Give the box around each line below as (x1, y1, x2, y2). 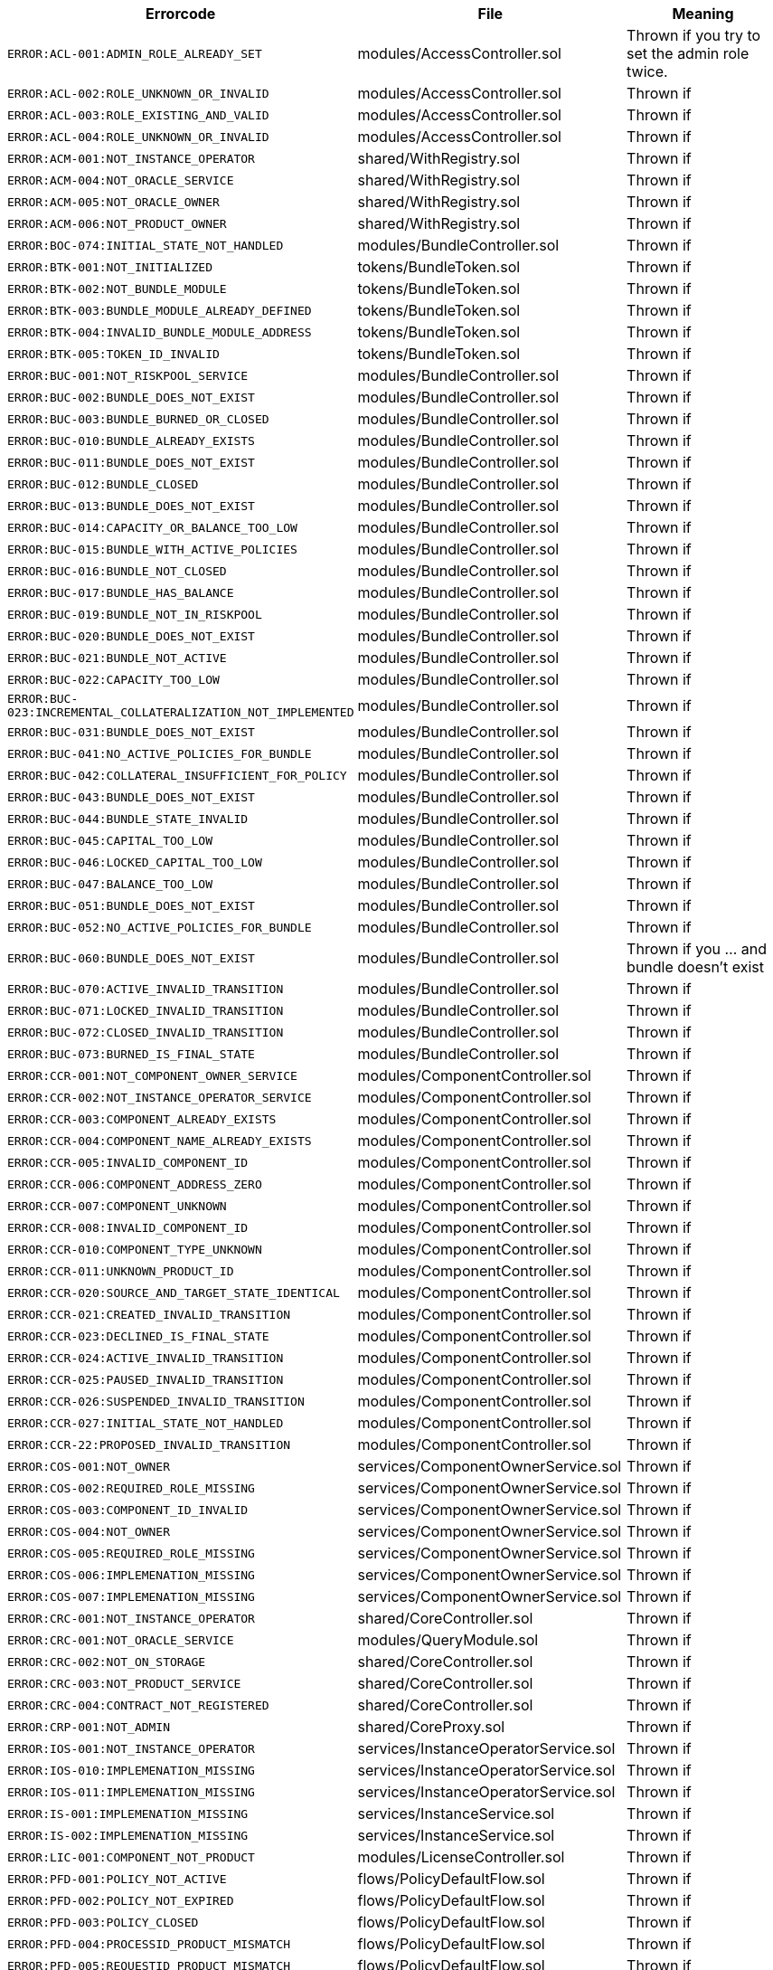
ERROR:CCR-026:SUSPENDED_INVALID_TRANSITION (7, 1394, 305, 1408)
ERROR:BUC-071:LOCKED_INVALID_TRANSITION (7, 1003, 284, 1018)
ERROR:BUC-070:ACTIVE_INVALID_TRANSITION (7, 981, 284, 996)
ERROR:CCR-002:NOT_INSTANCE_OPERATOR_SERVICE (7, 1090, 312, 1104)
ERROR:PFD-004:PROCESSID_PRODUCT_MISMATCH (7, 1937, 291, 1951)
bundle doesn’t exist (627, 958, 764, 976)
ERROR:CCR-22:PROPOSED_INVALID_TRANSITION (7, 1437, 291, 1452)
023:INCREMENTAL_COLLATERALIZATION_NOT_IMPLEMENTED (7, 706, 354, 719)
